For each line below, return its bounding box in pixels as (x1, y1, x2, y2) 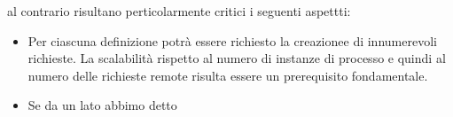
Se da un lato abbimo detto (27, 96, 177, 114)
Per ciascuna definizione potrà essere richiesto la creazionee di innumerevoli (27, 31, 437, 50)
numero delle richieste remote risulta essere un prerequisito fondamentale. (27, 66, 428, 84)
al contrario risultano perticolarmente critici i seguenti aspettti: (7, 2, 351, 19)
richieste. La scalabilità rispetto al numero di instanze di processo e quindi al (27, 49, 446, 67)
